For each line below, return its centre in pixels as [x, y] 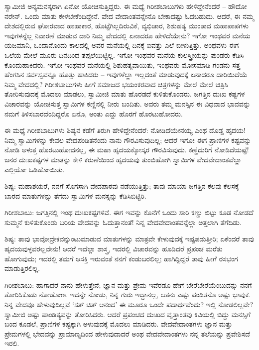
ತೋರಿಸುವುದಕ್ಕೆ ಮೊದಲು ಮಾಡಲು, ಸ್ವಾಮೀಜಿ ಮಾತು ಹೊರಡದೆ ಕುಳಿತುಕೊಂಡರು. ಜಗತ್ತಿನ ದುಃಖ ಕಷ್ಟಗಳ [125, 94]
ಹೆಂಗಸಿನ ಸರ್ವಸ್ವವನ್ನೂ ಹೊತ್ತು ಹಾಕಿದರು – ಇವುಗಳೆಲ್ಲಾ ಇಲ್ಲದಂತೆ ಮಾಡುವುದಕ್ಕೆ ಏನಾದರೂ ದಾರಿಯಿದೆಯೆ [126, 74]
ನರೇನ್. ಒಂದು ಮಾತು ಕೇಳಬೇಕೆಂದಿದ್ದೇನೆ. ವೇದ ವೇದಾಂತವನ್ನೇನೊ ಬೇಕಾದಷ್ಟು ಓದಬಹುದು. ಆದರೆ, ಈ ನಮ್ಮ [129, 16]
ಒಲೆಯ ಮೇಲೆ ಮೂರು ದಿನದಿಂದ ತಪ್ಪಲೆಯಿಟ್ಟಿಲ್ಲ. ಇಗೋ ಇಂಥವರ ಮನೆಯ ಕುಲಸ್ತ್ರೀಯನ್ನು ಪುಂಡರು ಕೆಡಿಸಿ [124, 55]
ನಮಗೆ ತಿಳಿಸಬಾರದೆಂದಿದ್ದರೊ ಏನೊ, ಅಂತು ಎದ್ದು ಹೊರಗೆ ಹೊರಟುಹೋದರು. [94, 113]
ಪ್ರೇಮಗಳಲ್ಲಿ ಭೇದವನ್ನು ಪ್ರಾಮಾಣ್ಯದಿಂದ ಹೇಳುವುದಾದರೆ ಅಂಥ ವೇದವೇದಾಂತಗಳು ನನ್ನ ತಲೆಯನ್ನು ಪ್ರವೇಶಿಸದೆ [127, 333]
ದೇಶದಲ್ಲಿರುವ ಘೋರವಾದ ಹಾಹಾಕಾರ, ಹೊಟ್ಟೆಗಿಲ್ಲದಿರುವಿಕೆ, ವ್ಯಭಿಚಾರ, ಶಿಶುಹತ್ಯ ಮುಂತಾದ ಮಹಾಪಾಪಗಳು [127, 26]
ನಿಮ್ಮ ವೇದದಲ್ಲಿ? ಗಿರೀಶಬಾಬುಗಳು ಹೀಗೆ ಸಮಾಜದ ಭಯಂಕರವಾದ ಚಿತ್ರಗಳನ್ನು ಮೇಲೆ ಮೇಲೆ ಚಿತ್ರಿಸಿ [116, 84]
